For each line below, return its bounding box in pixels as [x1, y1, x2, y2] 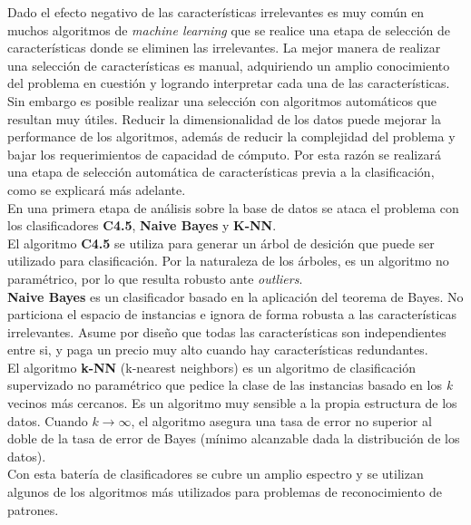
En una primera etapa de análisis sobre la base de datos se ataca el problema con [7, 198, 459, 217]
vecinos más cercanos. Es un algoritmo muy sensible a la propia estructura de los [7, 394, 457, 413]
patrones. [7, 500, 59, 519]
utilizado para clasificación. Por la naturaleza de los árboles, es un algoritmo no [7, 251, 449, 270]
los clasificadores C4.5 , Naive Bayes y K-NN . [7, 216, 277, 235]
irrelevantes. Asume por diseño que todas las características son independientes [7, 322, 446, 341]
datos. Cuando [7, 411, 88, 430]
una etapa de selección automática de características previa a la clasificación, [7, 162, 435, 181]
